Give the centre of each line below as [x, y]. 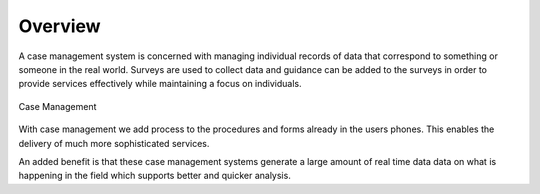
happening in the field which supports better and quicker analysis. [155, 176]
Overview [59, 26]
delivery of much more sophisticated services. [114, 143]
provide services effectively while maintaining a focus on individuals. [160, 84]
